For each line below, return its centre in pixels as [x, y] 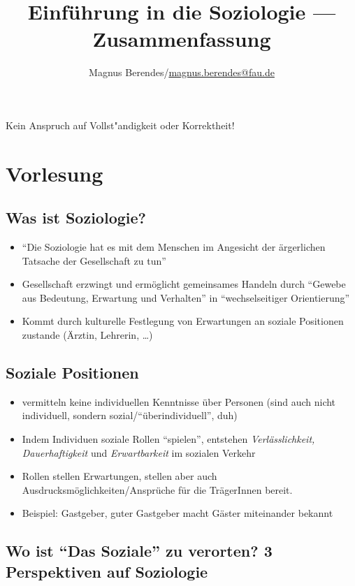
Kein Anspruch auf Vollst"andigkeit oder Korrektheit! [120, 125]
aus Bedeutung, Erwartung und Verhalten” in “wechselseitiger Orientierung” [186, 297]
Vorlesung [55, 173]
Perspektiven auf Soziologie [107, 571]
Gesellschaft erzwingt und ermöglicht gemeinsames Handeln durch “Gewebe [184, 284]
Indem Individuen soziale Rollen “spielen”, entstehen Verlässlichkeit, [168, 439]
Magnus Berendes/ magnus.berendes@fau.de [182, 72]
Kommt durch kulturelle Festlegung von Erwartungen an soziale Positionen [183, 321]
